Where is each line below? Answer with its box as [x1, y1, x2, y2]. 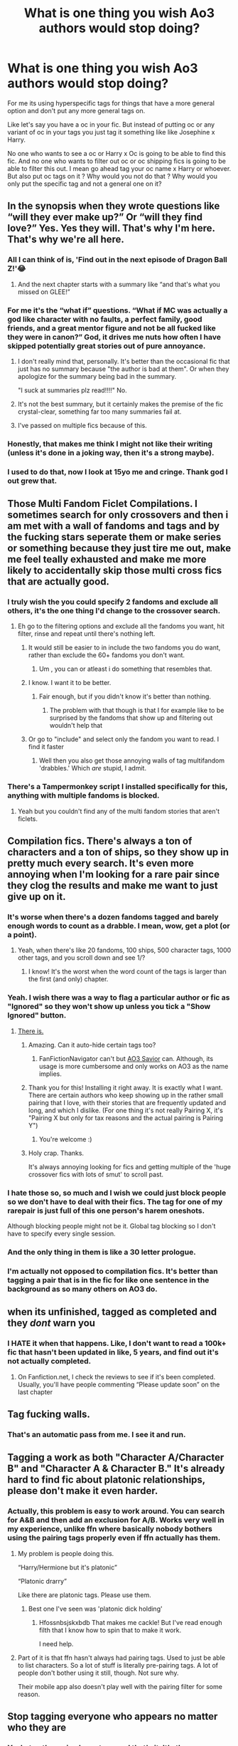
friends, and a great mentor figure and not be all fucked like [7, 323, 216, 333]
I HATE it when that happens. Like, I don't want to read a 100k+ [7, 1339, 227, 1349]
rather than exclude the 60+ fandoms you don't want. [28, 651, 185, 659]
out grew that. [7, 476, 58, 486]
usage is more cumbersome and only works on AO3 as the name [38, 1062, 229, 1070]
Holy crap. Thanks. [28, 1149, 84, 1157]
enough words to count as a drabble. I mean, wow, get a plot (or [7, 921, 230, 931]
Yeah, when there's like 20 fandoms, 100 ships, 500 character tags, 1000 [17, 946, 232, 955]
